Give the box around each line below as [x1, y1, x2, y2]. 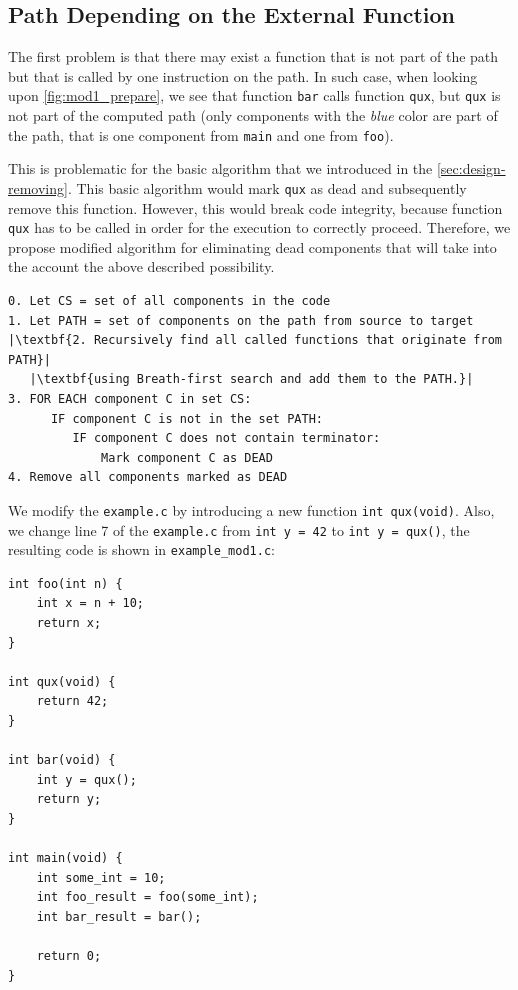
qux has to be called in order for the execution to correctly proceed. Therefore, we [8, 217, 511, 238]
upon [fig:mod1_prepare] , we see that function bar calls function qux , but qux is [8, 85, 501, 106]
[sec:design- [436, 158, 506, 179]
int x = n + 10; [36, 596, 145, 611]
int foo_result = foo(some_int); [36, 890, 259, 905]
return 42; [36, 694, 109, 709]
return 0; [36, 949, 102, 964]
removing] [8, 177, 68, 198]
